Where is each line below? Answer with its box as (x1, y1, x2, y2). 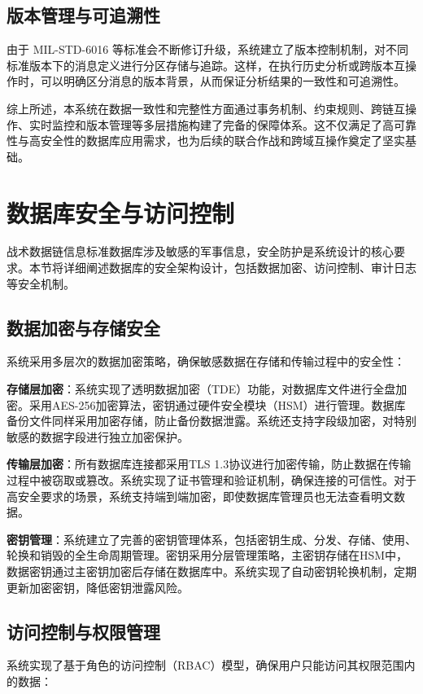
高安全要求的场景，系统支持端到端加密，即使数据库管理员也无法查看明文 (7, 487, 394, 504)
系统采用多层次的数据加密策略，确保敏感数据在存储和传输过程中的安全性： (7, 353, 405, 370)
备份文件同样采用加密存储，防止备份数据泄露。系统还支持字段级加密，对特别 (7, 412, 416, 429)
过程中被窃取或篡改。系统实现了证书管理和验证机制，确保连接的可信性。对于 (7, 472, 416, 489)
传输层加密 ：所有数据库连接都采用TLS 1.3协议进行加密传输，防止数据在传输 (7, 455, 412, 472)
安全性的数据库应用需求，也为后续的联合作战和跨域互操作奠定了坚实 (40, 132, 405, 149)
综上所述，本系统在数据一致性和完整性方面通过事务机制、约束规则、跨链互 (7, 99, 405, 116)
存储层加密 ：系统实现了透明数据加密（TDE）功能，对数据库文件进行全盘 (7, 380, 396, 398)
